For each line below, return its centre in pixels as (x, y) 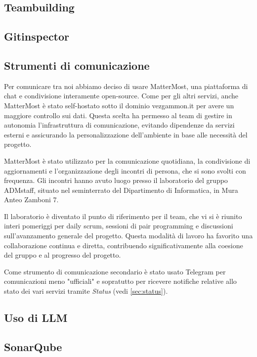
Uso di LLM (36, 318)
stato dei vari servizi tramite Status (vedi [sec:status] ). (86, 291)
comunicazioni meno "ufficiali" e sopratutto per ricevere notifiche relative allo (120, 281)
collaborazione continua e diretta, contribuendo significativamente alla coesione (124, 245)
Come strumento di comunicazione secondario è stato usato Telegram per (115, 271)
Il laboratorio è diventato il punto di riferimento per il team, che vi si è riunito (123, 216)
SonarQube (33, 346)
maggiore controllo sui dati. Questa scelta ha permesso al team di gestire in (118, 115)
